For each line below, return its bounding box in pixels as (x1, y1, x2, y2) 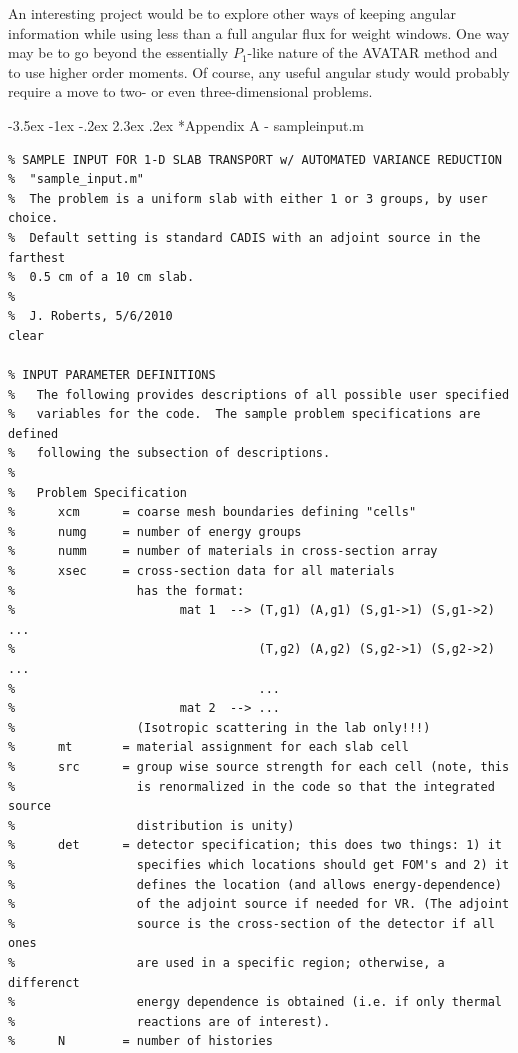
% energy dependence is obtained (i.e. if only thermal (8, 995, 502, 1010)
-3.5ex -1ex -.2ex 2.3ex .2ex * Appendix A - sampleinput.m (8, 114, 364, 135)
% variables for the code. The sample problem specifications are (8, 407, 481, 422)
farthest (8, 250, 66, 265)
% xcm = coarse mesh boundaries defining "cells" (8, 505, 417, 520)
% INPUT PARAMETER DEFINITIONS (8, 368, 216, 383)
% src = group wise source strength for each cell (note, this (8, 759, 510, 774)
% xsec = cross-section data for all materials (8, 564, 395, 579)
